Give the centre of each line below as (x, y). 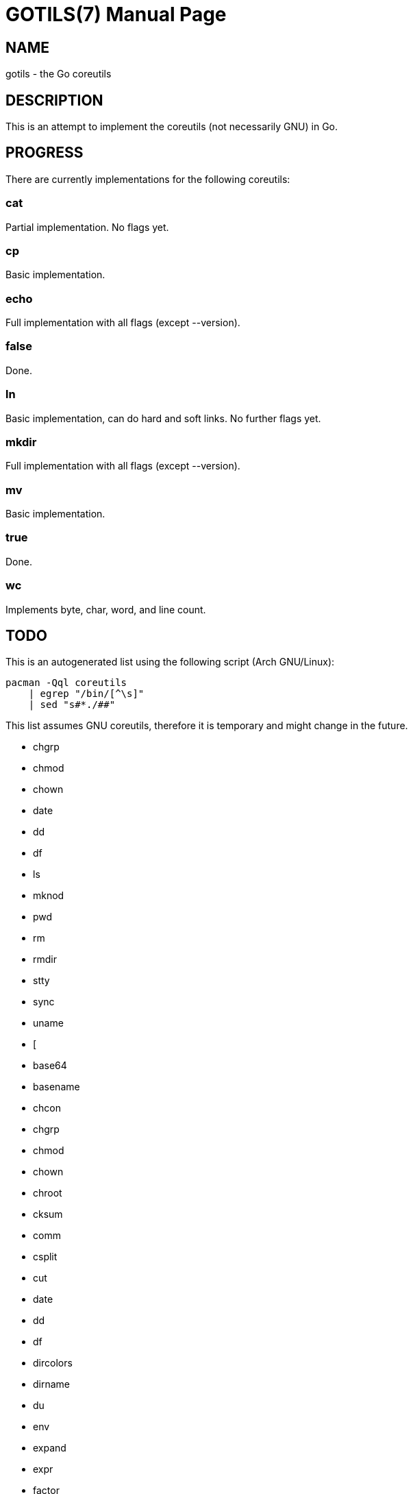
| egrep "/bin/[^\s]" (86, 694)
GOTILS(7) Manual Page (116, 14)
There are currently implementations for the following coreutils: (148, 179)
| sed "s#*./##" (72, 705)
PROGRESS (45, 153)
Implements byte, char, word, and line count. (106, 609)
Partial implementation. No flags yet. (87, 227)
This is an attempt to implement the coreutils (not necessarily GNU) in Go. (172, 127)
